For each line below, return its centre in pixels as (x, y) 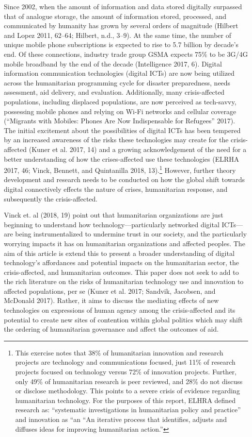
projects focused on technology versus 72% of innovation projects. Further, (126, 372)
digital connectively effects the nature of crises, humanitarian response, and (116, 189)
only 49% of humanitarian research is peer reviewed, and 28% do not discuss (129, 381)
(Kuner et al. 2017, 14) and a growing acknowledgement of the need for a (138, 149)
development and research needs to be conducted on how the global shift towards (125, 179)
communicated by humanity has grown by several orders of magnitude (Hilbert (121, 25)
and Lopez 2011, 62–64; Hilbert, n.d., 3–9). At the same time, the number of (118, 35)
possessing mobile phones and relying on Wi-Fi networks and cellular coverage (120, 111)
